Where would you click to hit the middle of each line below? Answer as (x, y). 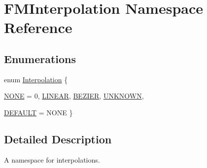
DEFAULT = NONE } (38, 112)
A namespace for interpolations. (52, 159)
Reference (38, 27)
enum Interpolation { (36, 79)
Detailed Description (58, 139)
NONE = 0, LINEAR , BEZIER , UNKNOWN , (74, 96)
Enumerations (40, 58)
